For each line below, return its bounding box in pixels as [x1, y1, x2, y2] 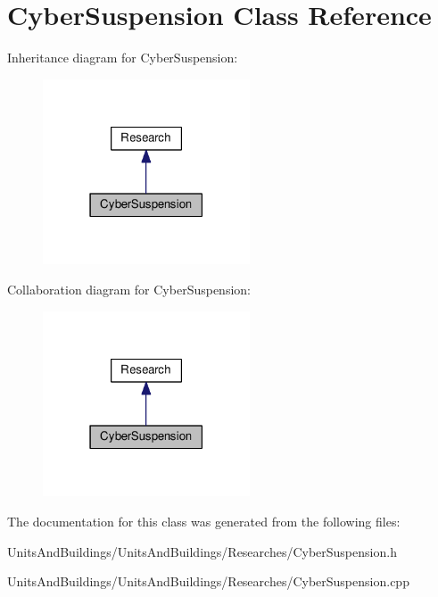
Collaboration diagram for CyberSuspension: [7, 280, 251, 299]
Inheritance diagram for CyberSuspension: [7, 48, 238, 67]
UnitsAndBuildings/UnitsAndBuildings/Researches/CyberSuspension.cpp [7, 572, 409, 591]
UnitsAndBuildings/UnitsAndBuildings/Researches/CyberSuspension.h [7, 542, 397, 560]
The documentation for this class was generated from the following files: [7, 511, 401, 530]
